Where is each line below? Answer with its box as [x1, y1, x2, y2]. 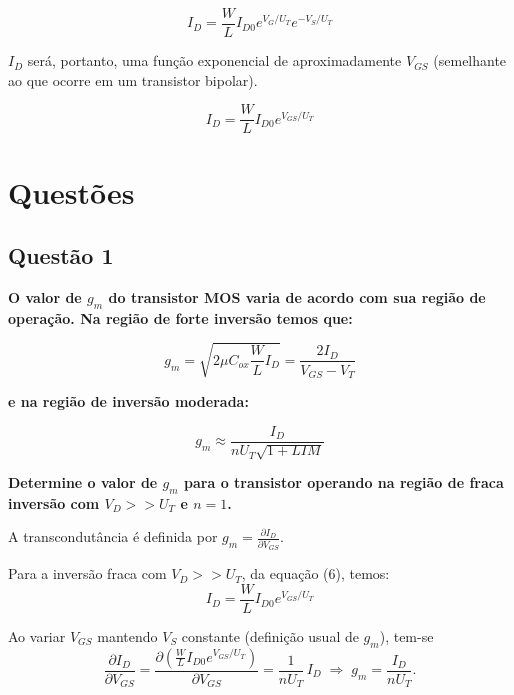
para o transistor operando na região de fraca [184, 472, 504, 492]
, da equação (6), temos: [241, 563, 390, 584]
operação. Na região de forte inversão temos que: [8, 307, 353, 328]
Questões [8, 171, 135, 212]
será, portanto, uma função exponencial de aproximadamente [27, 50, 402, 71]
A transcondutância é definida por [8, 526, 218, 547]
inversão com [8, 492, 100, 513]
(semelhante [433, 50, 507, 71]
